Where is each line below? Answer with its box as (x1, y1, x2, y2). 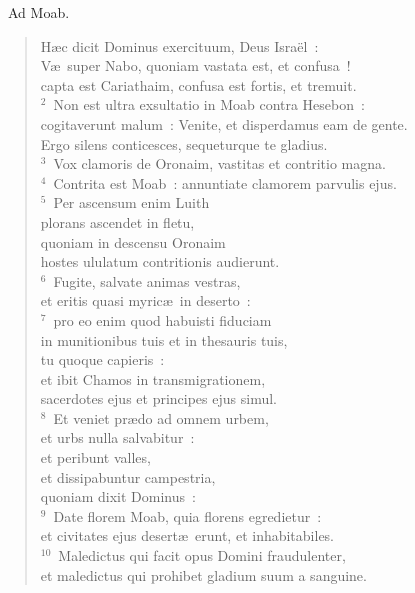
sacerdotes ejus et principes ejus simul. (40, 388, 277, 409)
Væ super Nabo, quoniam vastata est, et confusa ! (40, 55, 351, 76)
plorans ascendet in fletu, (40, 211, 195, 232)
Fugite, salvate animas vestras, (53, 270, 241, 291)
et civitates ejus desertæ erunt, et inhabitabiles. (40, 525, 335, 546)
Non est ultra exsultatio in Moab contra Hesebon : (53, 94, 365, 115)
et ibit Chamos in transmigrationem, (40, 368, 266, 389)
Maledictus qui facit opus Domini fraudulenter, (58, 545, 346, 566)
